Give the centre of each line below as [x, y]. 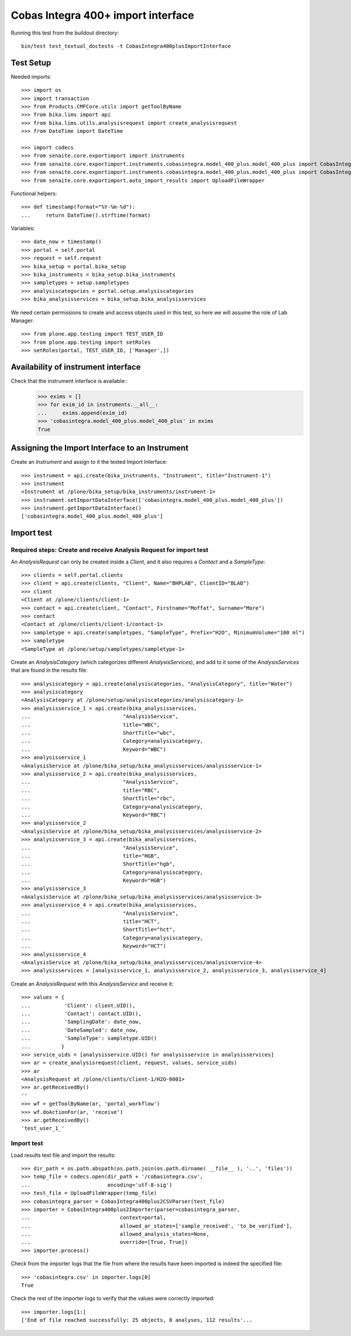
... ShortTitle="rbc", [98, 799]
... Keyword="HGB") [94, 881]
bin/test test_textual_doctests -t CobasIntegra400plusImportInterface [126, 46]
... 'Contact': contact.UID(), [81, 1014]
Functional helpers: [34, 193]
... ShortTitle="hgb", [98, 864]
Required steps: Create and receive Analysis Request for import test [110, 550]
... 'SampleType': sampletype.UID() [89, 1038]
